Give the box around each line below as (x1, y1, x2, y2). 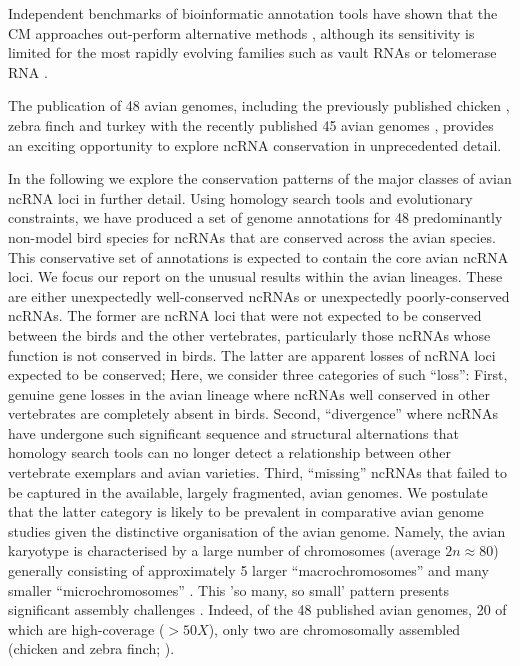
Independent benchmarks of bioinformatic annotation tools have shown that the (8, 3, 498, 23)
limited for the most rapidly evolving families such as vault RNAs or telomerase (8, 42, 497, 63)
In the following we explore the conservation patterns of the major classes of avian (8, 168, 512, 189)
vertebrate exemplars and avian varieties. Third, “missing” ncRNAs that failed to (8, 462, 507, 483)
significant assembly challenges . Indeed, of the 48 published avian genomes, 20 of (8, 599, 507, 620)
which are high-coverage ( (8, 618, 165, 639)
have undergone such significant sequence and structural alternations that (8, 422, 459, 443)
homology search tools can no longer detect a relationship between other (8, 442, 451, 463)
